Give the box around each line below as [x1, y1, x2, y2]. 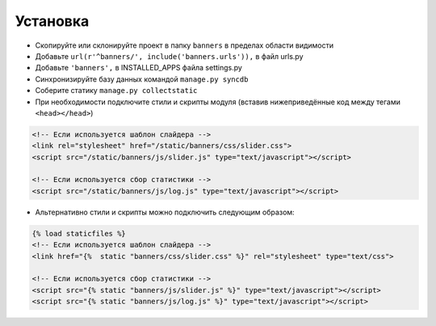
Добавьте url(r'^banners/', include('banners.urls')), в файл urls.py [35, 51, 304, 61]
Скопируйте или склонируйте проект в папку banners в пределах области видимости [35, 40, 334, 50]
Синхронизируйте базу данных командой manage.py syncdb [35, 74, 249, 84]
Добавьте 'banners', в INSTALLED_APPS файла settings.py [35, 63, 242, 73]
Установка [15, 12, 90, 30]
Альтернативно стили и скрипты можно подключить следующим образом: [35, 207, 295, 217]
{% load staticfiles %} [31, 229, 127, 238]
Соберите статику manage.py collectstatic [35, 86, 198, 95]
